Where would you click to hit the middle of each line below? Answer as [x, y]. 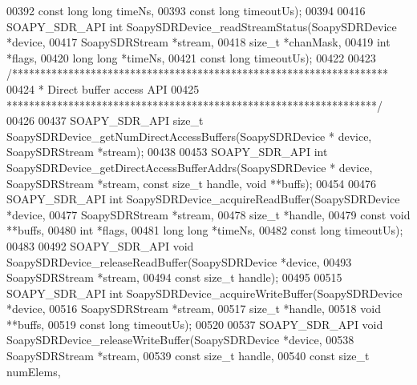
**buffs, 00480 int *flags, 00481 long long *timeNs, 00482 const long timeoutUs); [205, 230]
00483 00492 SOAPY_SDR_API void [100, 245]
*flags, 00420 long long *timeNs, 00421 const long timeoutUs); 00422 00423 [191, 57]
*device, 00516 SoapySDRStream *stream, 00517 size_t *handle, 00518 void [194, 309]
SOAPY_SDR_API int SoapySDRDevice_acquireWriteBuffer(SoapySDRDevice [204, 293]
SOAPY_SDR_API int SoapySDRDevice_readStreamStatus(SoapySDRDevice [202, 26]
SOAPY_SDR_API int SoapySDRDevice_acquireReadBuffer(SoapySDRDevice [203, 199]
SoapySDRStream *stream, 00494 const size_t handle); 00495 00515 [174, 277]
